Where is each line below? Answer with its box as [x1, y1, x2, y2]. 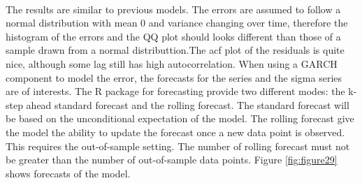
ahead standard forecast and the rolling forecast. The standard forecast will [26, 97, 349, 112]
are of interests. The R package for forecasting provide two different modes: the [6, 84, 345, 98]
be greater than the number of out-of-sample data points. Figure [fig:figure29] [6, 152, 338, 167]
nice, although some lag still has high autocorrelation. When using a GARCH [6, 56, 338, 71]
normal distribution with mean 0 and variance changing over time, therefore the [6, 15, 348, 30]
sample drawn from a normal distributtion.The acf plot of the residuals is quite [6, 43, 345, 57]
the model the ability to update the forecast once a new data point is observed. [6, 124, 345, 139]
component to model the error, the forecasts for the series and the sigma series [6, 70, 342, 85]
